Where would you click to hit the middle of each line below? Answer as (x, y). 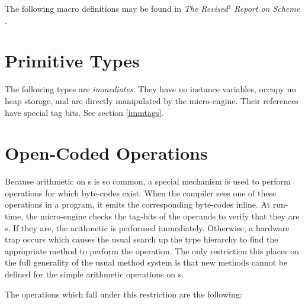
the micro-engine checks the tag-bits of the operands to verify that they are (163, 216)
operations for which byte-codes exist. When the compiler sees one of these (141, 193)
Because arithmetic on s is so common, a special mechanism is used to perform (148, 181)
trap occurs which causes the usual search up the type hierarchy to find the (142, 239)
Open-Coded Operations (106, 153)
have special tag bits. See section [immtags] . (84, 112)
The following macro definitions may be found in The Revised (116, 8)
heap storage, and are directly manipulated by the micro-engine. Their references (152, 100)
